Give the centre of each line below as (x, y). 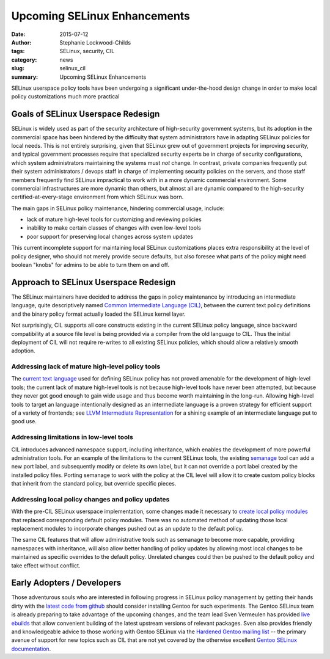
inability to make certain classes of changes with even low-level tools (114, 228)
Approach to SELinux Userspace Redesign (94, 282)
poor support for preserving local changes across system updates (110, 236)
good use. (24, 421)
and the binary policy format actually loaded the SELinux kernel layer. (98, 314)
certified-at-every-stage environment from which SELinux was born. (97, 197)
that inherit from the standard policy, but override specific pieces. (94, 484)
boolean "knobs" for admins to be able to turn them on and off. (90, 265)
